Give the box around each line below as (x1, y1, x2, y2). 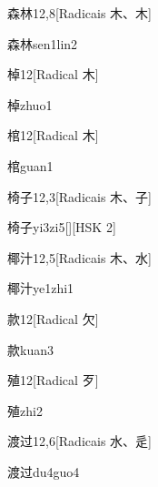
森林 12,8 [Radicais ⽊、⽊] (7, 4, 152, 22)
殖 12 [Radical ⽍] (7, 370, 99, 390)
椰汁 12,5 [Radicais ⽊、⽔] (7, 248, 152, 267)
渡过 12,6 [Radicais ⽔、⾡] (7, 431, 152, 451)
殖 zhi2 (7, 401, 43, 420)
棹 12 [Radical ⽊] (7, 65, 99, 84)
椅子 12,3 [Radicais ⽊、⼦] (7, 187, 152, 206)
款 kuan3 (7, 340, 54, 359)
